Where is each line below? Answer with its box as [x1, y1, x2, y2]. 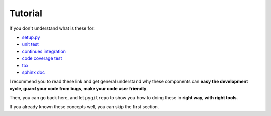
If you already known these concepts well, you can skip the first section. [9, 104, 159, 110]
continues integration [22, 48, 66, 54]
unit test [22, 41, 39, 47]
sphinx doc [22, 69, 45, 75]
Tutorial [9, 8, 43, 19]
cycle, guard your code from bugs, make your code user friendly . [9, 85, 148, 91]
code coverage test [22, 55, 62, 61]
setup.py [22, 34, 40, 40]
